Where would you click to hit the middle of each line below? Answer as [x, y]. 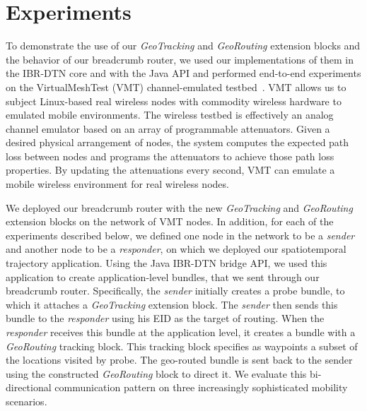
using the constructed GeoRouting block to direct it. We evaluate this [156, 373]
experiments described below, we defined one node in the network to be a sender [180, 235]
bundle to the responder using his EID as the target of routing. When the [165, 318]
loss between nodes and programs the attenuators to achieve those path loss [170, 156]
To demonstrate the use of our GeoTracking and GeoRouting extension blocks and [183, 46]
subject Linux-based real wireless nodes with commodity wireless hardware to [174, 101]
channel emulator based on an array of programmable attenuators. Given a [168, 128]
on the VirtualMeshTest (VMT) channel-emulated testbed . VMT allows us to [176, 87]
